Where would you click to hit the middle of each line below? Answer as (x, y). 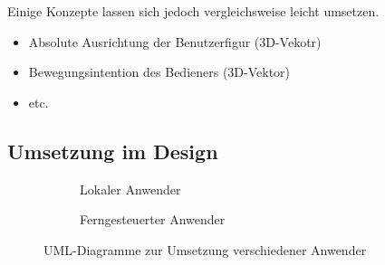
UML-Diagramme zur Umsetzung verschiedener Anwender (205, 249)
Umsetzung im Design (113, 151)
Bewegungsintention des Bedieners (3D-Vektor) (159, 72)
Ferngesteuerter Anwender (153, 219)
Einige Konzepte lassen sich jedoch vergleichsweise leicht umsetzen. (193, 11)
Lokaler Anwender (130, 189)
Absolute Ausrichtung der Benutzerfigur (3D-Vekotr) (175, 41)
